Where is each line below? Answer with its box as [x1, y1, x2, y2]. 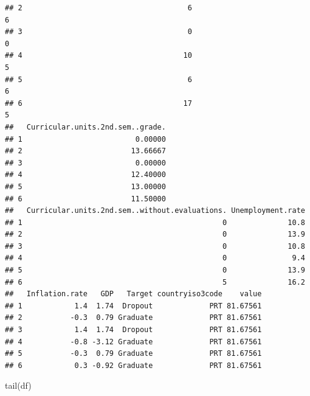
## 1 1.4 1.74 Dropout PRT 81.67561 [5, 301, 262, 310]
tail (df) [5, 379, 32, 392]
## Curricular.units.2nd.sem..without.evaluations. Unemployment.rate [5, 206, 305, 215]
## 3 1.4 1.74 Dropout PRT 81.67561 [5, 325, 262, 335]
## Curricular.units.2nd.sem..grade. [5, 122, 166, 131]
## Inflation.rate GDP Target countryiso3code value [5, 290, 262, 299]
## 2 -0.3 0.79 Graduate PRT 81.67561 [5, 313, 262, 322]
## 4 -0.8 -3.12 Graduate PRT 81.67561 [5, 337, 262, 346]
